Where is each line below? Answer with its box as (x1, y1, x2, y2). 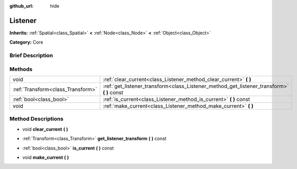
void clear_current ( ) (22, 126, 68, 132)
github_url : (9, 3, 33, 9)
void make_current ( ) (22, 154, 69, 160)
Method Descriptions (9, 115, 64, 122)
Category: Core (9, 39, 44, 46)
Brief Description (9, 52, 53, 59)
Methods (9, 66, 33, 73)
